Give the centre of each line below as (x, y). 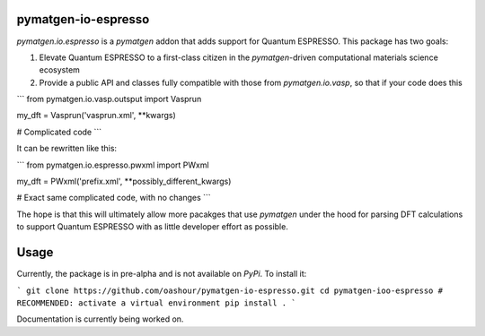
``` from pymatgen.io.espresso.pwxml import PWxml (113, 165)
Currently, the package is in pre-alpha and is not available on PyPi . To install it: (162, 274)
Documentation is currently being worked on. (100, 319)
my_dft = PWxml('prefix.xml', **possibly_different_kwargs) (124, 181)
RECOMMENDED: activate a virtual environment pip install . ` (156, 303)
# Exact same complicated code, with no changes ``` (114, 198)
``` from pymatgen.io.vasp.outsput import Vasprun (109, 99)
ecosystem (60, 70)
